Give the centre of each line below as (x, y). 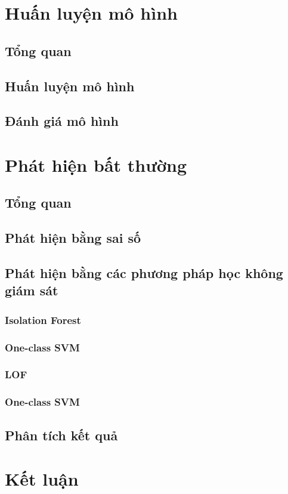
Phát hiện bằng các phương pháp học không (144, 273)
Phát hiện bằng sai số (73, 238)
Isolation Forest (43, 319)
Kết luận (42, 479)
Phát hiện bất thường (96, 164)
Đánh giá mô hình (62, 121)
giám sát (32, 290)
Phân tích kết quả (61, 435)
